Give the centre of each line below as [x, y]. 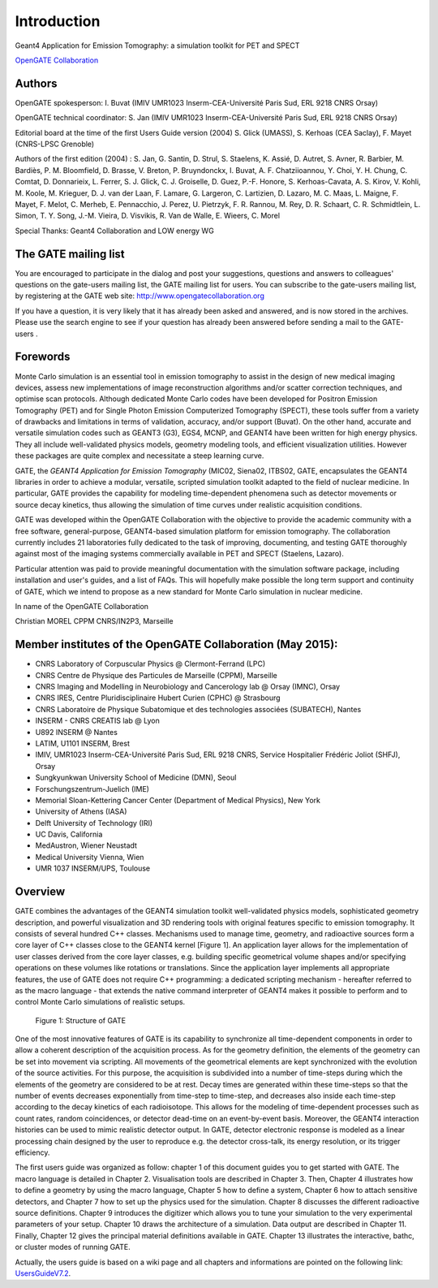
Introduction [58, 21]
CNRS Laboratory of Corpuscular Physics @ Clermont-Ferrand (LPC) [150, 664]
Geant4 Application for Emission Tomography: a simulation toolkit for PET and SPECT [157, 45]
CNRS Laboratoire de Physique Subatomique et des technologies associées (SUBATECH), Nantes [198, 709]
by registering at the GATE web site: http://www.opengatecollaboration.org [140, 296]
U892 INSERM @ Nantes [76, 732]
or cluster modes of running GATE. [73, 1247]
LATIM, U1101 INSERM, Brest [82, 743]
